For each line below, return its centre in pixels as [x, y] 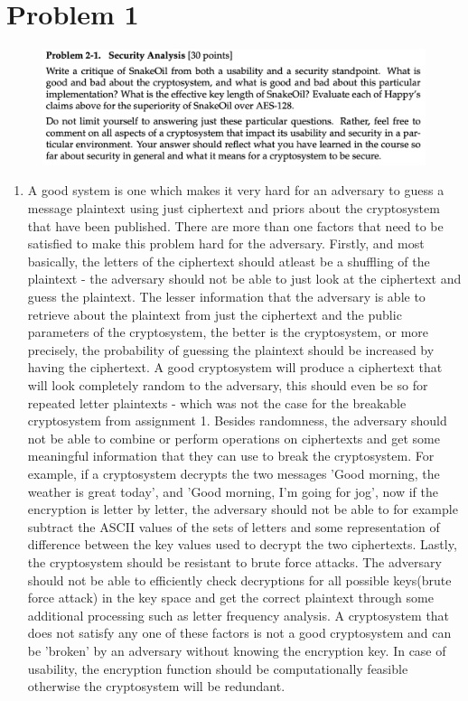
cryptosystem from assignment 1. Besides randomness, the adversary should [237, 421]
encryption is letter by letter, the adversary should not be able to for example [243, 509]
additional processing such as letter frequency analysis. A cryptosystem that [239, 615]
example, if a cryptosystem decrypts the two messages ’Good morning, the [234, 473]
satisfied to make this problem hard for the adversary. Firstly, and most [226, 243]
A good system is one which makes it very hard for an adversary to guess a [236, 190]
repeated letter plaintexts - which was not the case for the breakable [217, 402]
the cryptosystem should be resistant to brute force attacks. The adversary [234, 561]
